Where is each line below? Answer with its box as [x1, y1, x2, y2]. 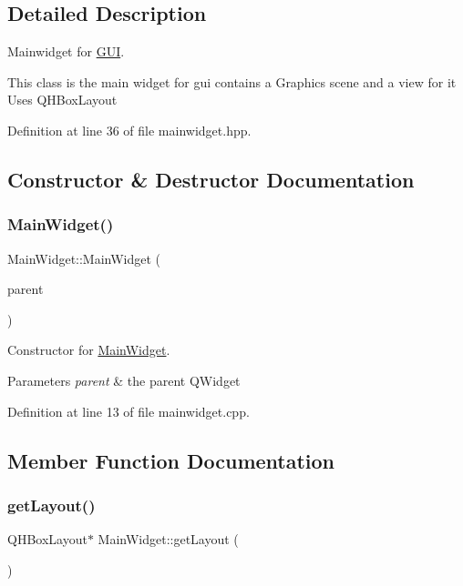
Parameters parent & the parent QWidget [7, 370, 241, 389]
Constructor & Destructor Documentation [7, 165, 415, 193]
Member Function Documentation [7, 446, 335, 474]
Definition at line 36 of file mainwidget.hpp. [7, 120, 252, 139]
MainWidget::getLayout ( [98, 530, 239, 549]
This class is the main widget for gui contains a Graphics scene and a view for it [7, 72, 457, 91]
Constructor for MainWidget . [7, 340, 170, 359]
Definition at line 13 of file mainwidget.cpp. [7, 401, 250, 420]
